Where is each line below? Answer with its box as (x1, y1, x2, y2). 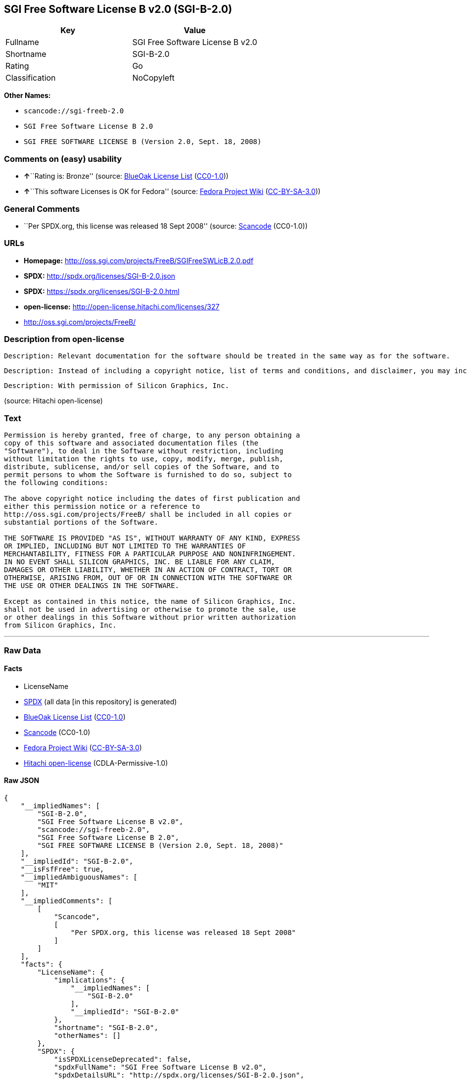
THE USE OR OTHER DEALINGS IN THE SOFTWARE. (4, 582, 180, 590)
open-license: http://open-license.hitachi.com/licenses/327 (24, 302, 220, 311)
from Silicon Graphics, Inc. (4, 621, 117, 630)
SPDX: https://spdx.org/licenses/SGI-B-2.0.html (24, 287, 180, 295)
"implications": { (54, 976, 125, 984)
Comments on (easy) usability (4, 153, 122, 164)
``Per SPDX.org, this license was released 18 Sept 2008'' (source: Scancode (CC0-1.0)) (24, 221, 308, 230)
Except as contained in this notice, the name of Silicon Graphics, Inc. (4, 597, 296, 606)
